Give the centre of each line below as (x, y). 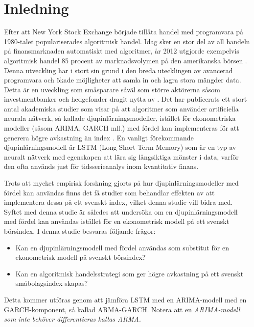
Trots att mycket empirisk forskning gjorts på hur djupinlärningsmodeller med (121, 183)
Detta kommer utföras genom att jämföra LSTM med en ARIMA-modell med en (125, 299)
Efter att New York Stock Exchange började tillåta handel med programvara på (124, 32)
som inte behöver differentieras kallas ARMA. (72, 319)
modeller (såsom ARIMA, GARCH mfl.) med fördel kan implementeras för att (122, 128)
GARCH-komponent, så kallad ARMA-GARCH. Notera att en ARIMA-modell (122, 309)
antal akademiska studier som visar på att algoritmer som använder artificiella (121, 108)
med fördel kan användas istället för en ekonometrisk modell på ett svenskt (117, 221)
